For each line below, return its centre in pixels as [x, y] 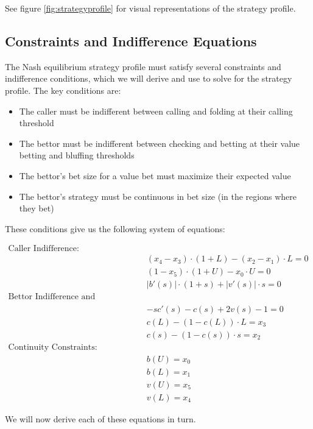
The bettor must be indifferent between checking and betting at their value [160, 143]
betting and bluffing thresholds [77, 155]
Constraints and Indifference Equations [131, 41]
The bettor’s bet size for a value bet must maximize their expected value [155, 175]
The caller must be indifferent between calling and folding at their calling [156, 111]
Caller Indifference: [44, 249]
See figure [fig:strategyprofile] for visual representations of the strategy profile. [150, 8]
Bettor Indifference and [52, 297]
